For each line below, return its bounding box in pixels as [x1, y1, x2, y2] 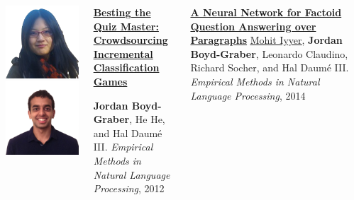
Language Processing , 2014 [190, 88, 306, 102]
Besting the [93, 5, 151, 19]
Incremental [93, 46, 153, 61]
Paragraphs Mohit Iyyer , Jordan [190, 33, 343, 47]
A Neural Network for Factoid [190, 5, 342, 19]
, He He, [129, 112, 165, 127]
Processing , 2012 [93, 181, 165, 196]
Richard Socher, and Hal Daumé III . [190, 60, 349, 75]
